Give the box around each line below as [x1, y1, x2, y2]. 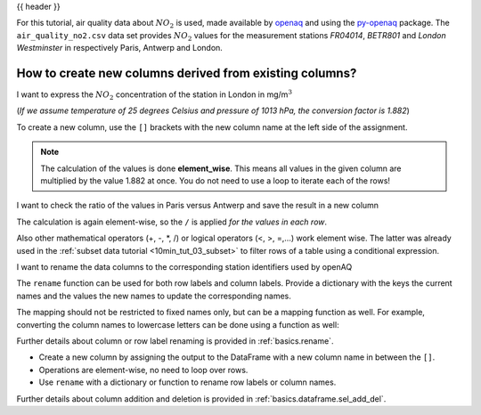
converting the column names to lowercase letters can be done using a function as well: [16, 319, 339, 330]
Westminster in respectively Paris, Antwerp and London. [16, 43, 223, 53]
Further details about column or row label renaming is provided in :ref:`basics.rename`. [16, 335, 334, 346]
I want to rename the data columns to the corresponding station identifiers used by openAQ [16, 261, 353, 272]
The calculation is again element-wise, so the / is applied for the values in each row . [16, 216, 328, 227]
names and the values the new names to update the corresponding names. [16, 290, 291, 301]
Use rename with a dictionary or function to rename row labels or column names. [38, 377, 337, 387]
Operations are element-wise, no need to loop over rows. [38, 364, 249, 375]
